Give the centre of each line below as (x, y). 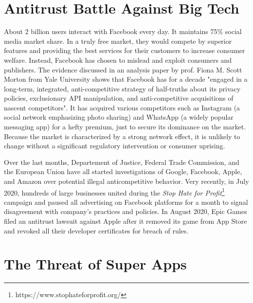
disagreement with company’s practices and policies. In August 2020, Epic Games (126, 211)
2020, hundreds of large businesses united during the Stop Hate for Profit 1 (114, 192)
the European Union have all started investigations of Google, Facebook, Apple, (123, 171)
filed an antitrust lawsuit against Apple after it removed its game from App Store (126, 221)
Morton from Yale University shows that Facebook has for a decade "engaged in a (126, 79)
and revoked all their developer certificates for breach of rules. (96, 230)
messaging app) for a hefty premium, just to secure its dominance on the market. (125, 127)
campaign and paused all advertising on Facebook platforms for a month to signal (126, 202)
